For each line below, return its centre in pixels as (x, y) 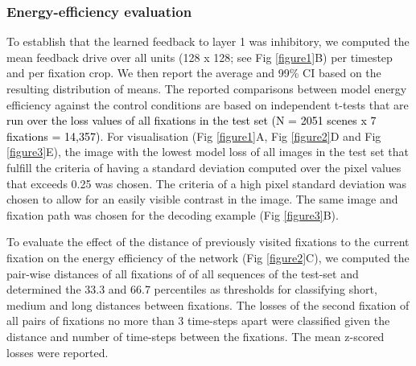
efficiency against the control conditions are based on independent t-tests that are (208, 104)
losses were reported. (58, 352)
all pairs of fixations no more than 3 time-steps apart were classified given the (198, 321)
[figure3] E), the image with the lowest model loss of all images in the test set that (208, 152)
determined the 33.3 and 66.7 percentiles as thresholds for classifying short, (192, 289)
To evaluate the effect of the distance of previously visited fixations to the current (208, 242)
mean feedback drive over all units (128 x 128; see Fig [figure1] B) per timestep (200, 57)
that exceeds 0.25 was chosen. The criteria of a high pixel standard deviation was (207, 183)
